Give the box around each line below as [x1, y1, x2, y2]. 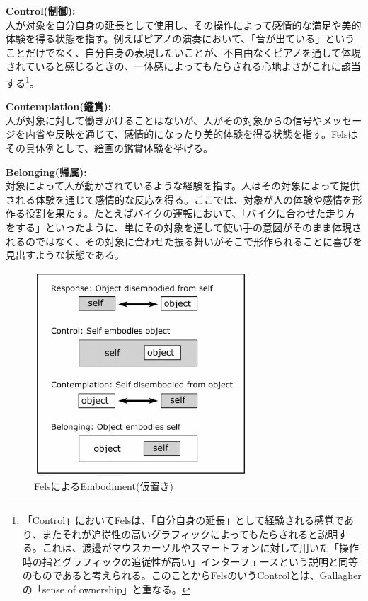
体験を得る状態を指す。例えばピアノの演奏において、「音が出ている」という [6, 31, 355, 46]
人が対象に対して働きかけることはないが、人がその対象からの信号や [6, 112, 323, 127]
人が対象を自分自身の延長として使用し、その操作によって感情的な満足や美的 [6, 17, 362, 32]
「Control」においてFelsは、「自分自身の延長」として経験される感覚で [22, 513, 344, 527]
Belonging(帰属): [6, 164, 87, 179]
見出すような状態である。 [6, 247, 125, 262]
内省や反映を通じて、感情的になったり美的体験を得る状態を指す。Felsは [25, 127, 358, 141]
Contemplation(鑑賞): [6, 99, 112, 114]
